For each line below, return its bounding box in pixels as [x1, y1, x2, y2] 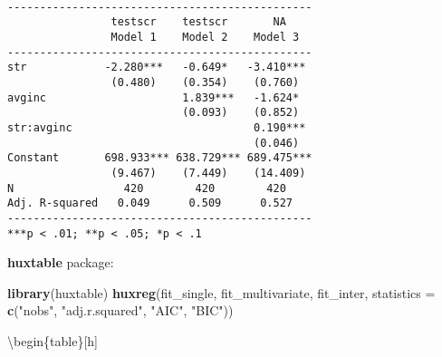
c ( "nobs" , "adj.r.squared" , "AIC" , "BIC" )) [7, 301, 234, 320]
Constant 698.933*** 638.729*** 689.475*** [7, 151, 312, 165]
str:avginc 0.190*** [7, 121, 306, 134]
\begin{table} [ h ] [7, 331, 99, 350]
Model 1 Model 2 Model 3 [110, 30, 300, 43]
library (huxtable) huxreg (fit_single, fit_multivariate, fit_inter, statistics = [7, 283, 436, 302]
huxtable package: [7, 253, 114, 272]
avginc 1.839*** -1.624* [7, 91, 300, 104]
